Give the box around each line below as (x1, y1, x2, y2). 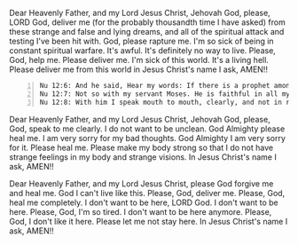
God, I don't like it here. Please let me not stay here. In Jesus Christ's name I (9, 216, 288, 226)
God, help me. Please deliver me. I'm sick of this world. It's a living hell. (9, 55, 269, 65)
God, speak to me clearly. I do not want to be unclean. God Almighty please (9, 123, 286, 134)
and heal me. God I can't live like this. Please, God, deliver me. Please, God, (9, 187, 286, 198)
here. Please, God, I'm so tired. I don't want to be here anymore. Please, (9, 206, 272, 217)
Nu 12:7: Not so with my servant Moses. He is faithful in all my (39, 89, 291, 99)
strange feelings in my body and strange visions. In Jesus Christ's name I (9, 151, 277, 162)
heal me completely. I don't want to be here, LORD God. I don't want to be (9, 197, 278, 208)
